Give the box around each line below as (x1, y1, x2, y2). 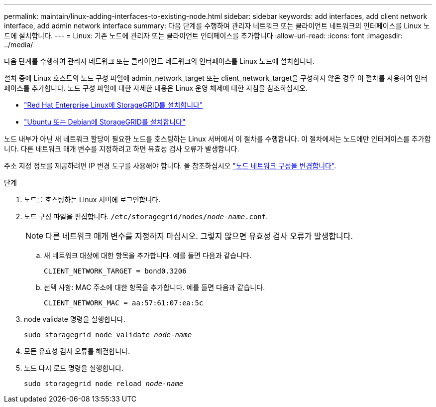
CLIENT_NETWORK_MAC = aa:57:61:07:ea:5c (44, 299, 204, 307)
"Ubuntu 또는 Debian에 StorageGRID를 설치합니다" (24, 118, 186, 126)
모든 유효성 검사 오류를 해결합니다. (24, 347, 130, 355)
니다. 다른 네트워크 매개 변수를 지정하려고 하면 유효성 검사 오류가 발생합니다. (4, 144, 239, 153)
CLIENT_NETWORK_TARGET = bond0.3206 (44, 267, 187, 275)
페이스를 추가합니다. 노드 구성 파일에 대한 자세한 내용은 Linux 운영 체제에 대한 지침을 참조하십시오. (4, 84, 308, 92)
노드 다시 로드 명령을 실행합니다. (24, 364, 124, 372)
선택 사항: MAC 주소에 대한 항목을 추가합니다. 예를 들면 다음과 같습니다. (44, 283, 265, 291)
